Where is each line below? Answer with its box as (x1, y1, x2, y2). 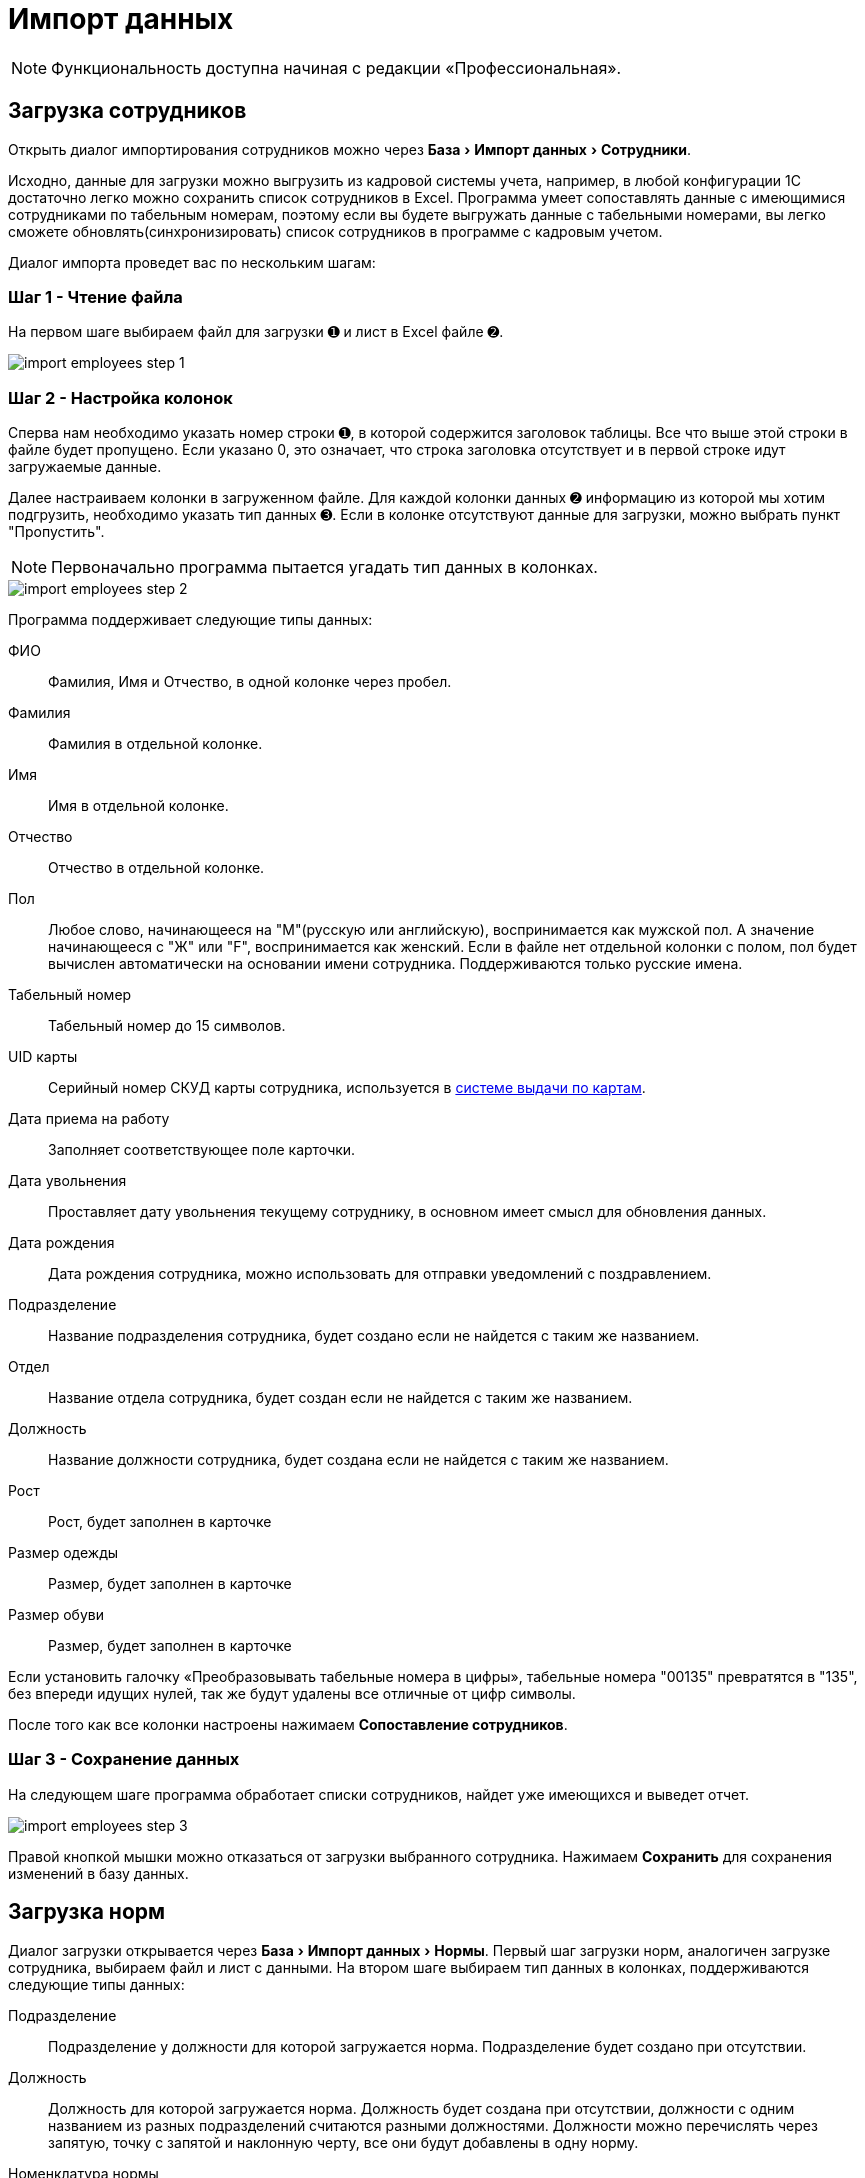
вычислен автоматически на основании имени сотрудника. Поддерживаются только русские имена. (48, 955, 743, 973)
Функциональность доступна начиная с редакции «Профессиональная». (51, 57, 622, 78)
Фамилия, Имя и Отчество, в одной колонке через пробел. (48, 673, 452, 691)
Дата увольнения (8, 1172, 127, 1190)
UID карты (8, 1048, 78, 1066)
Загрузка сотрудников (8, 98, 247, 124)
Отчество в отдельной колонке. (48, 859, 265, 877)
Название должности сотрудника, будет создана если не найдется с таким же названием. (48, 1451, 669, 1469)
